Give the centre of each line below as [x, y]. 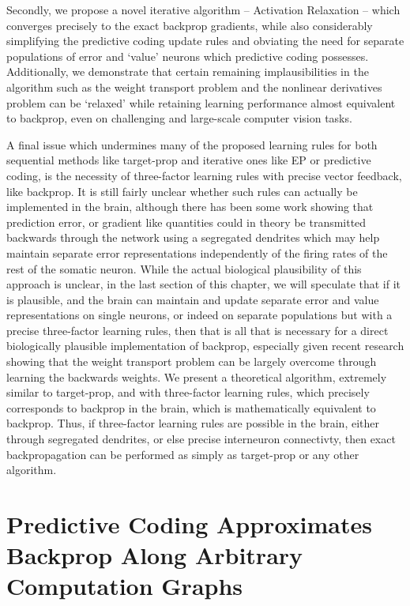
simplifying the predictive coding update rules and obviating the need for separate [205, 41]
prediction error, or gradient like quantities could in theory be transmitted [186, 222]
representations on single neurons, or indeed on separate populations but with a [199, 315]
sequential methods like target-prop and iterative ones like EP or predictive [189, 160]
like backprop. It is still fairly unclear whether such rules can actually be [182, 191]
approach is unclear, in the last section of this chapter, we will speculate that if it [204, 284]
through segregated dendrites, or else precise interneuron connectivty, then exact [201, 439]
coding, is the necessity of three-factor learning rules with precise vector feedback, [204, 175]
